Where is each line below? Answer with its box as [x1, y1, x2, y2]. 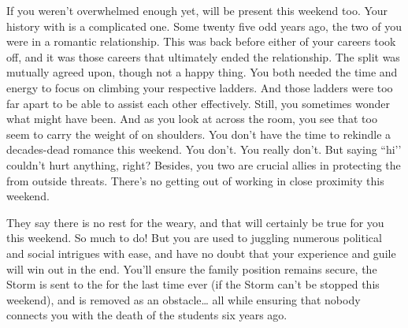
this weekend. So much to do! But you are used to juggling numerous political [6, 229, 382, 246]
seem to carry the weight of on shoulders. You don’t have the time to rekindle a [6, 125, 391, 142]
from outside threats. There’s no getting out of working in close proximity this [6, 172, 384, 188]
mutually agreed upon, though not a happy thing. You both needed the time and [6, 64, 398, 80]
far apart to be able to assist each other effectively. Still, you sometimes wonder [6, 95, 390, 111]
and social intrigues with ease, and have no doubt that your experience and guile [6, 244, 396, 261]
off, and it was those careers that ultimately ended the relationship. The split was [6, 48, 400, 65]
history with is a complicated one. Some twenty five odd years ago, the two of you [6, 17, 402, 34]
